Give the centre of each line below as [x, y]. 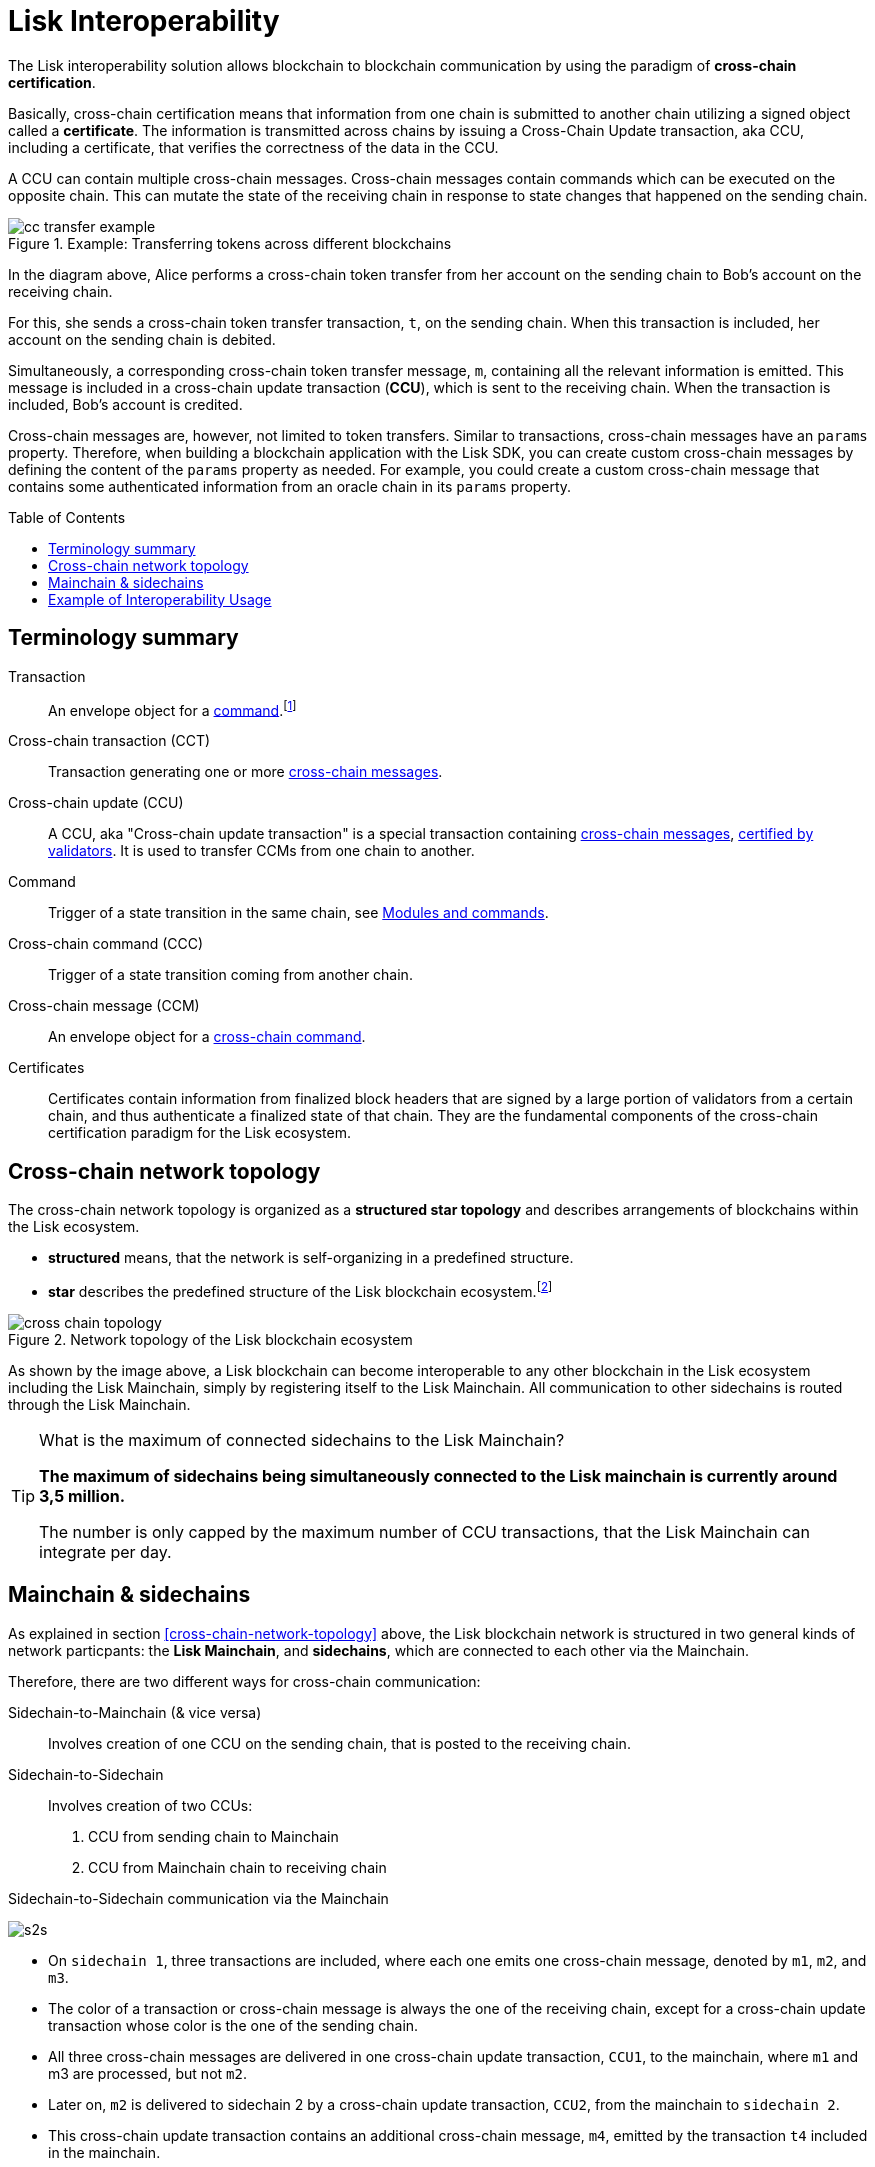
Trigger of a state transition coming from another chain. [230, 975]
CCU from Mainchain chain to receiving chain [237, 1867]
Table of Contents [67, 517]
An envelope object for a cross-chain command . [207, 1037]
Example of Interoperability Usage [160, 599]
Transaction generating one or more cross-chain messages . [245, 772]
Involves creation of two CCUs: [150, 1805]
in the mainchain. [104, 2152]
